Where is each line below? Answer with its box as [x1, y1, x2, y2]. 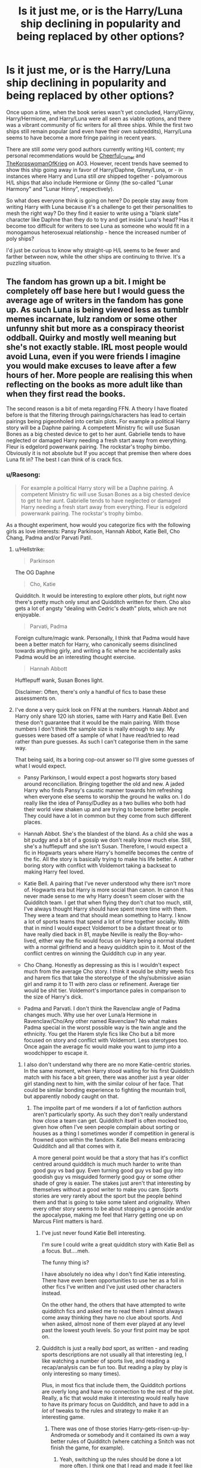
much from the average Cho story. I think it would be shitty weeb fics [23, 967, 194, 975]
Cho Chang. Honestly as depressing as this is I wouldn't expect [23, 961, 180, 968]
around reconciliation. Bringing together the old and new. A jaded [23, 780, 184, 787]
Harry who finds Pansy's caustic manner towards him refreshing [23, 786, 183, 794]
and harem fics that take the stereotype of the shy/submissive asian [23, 974, 191, 981]
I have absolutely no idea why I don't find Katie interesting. [41, 1270, 187, 1278]
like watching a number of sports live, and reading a [41, 1357, 170, 1364]
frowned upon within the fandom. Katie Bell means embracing [32, 1136, 185, 1143]
